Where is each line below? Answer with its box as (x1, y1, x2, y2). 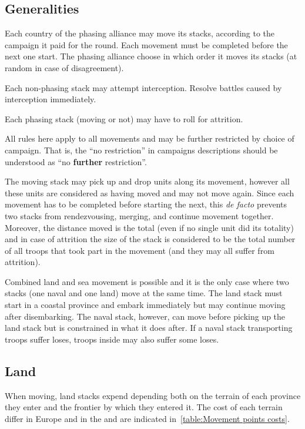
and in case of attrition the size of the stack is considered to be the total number (5, 233, 296, 245)
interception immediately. (5, 93, 96, 105)
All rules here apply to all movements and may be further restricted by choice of (5, 132, 294, 145)
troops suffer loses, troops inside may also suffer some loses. (5, 333, 219, 345)
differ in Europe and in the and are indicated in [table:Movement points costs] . (5, 412, 290, 424)
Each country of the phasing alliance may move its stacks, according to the (5, 27, 275, 39)
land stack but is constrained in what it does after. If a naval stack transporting (5, 321, 293, 334)
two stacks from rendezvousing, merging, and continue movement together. (5, 209, 274, 222)
